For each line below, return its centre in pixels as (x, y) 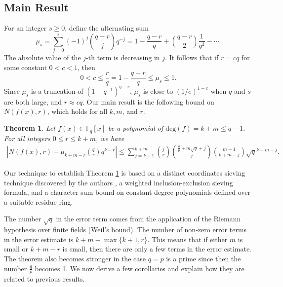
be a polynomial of (136, 128)
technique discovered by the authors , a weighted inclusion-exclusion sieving (119, 182)
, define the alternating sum (107, 28)
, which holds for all (77, 111)
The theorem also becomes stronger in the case (75, 259)
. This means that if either (187, 239)
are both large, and (33, 101)
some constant (25, 67)
